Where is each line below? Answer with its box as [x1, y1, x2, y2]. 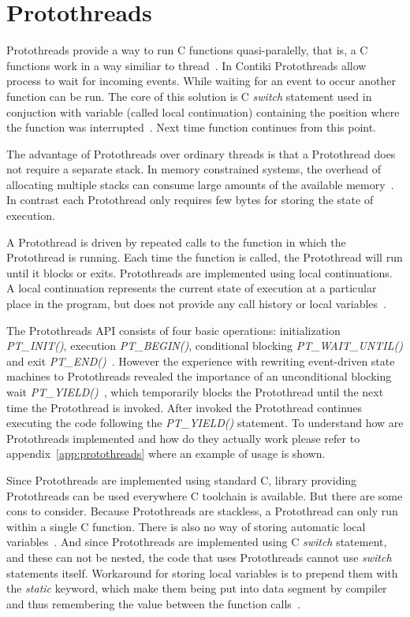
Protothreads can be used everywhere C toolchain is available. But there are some [6, 487, 403, 504]
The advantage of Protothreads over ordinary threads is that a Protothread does [6, 145, 396, 162]
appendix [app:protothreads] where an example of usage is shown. [6, 445, 326, 462]
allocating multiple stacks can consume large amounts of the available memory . [6, 176, 394, 192]
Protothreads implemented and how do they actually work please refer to [6, 429, 360, 446]
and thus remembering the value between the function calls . [6, 595, 300, 611]
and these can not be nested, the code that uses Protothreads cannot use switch [6, 548, 392, 565]
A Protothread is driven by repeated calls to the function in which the [6, 233, 346, 250]
